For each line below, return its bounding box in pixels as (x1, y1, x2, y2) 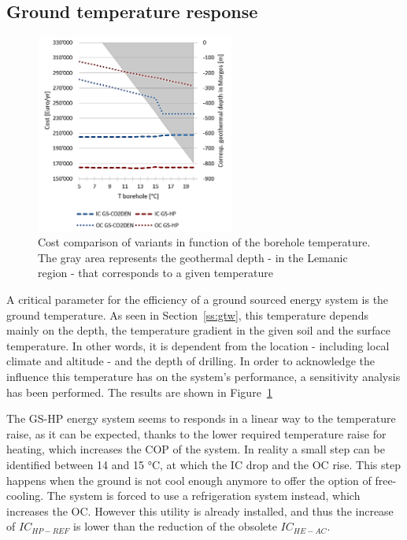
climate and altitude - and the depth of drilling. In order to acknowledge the (6, 353, 375, 369)
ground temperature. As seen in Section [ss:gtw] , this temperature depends (6, 306, 368, 323)
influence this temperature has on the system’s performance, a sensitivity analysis (6, 368, 401, 384)
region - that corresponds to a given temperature (38, 264, 274, 281)
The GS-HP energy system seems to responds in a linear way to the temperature (6, 410, 396, 427)
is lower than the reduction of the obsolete (73, 518, 277, 534)
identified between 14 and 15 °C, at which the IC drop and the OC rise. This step (6, 456, 401, 472)
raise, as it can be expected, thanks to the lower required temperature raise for (6, 425, 387, 442)
